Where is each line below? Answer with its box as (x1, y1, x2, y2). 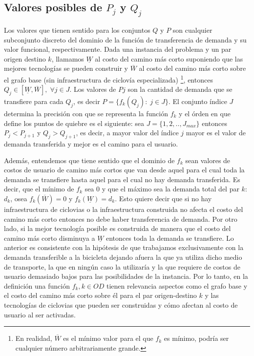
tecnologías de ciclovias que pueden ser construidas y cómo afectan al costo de (4, 299, 238, 310)
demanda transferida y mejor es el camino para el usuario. (4, 139, 178, 148)
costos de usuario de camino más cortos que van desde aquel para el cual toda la (4, 165, 245, 175)
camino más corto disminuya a (4, 232, 95, 243)
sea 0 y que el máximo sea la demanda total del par (85, 184, 239, 194)
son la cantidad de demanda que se (127, 84, 233, 94)
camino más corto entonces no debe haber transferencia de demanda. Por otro (4, 213, 237, 224)
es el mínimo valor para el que (63, 333, 153, 343)
